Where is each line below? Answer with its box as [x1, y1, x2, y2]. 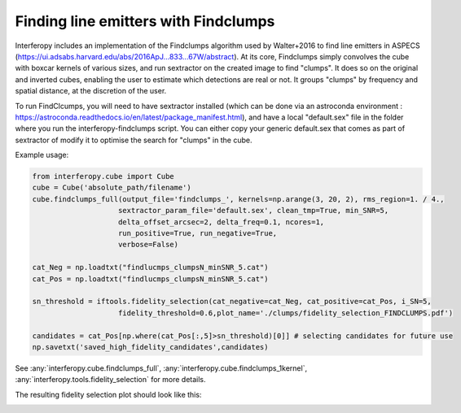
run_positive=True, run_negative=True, [118, 228, 278, 237]
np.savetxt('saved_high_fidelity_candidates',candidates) [32, 342, 269, 351]
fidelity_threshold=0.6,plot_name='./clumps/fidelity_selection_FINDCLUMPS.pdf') [118, 308, 454, 317]
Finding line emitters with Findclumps [15, 12, 275, 30]
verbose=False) [118, 240, 179, 250]
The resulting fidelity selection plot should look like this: [15, 389, 202, 399]
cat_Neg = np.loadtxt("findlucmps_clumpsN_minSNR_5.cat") [32, 263, 269, 272]
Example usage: [15, 150, 69, 160]
